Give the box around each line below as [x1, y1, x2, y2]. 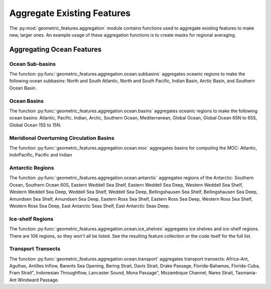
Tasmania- [235, 270, 257, 276]
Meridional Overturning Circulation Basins [9, 134, 115, 141]
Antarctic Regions [9, 165, 55, 172]
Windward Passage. [18, 276, 59, 283]
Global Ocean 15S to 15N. [9, 122, 62, 128]
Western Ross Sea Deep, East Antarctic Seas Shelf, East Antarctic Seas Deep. [9, 203, 170, 209]
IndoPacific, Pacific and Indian [9, 152, 72, 158]
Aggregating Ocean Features [9, 45, 102, 54]
